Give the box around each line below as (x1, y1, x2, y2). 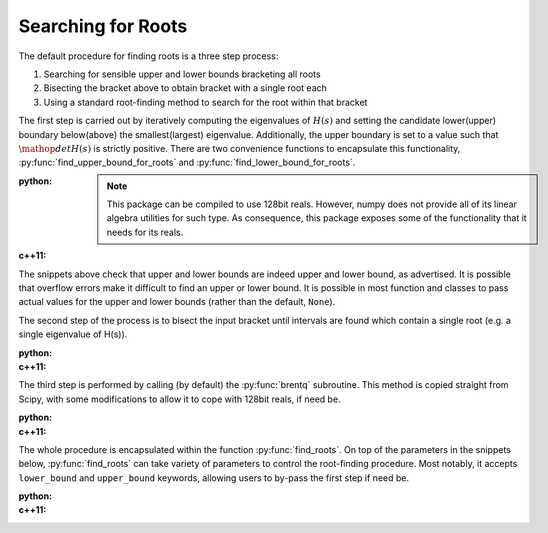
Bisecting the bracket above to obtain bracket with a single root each (43, 82, 327, 94)
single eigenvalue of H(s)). (18, 328, 128, 340)
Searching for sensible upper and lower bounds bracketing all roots (43, 68, 321, 80)
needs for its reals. (106, 226, 184, 238)
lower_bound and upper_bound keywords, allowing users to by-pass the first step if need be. (18, 471, 410, 484)
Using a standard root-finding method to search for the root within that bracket (43, 96, 368, 108)
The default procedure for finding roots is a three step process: (18, 50, 279, 62)
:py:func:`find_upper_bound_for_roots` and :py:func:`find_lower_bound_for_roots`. (18, 156, 356, 169)
